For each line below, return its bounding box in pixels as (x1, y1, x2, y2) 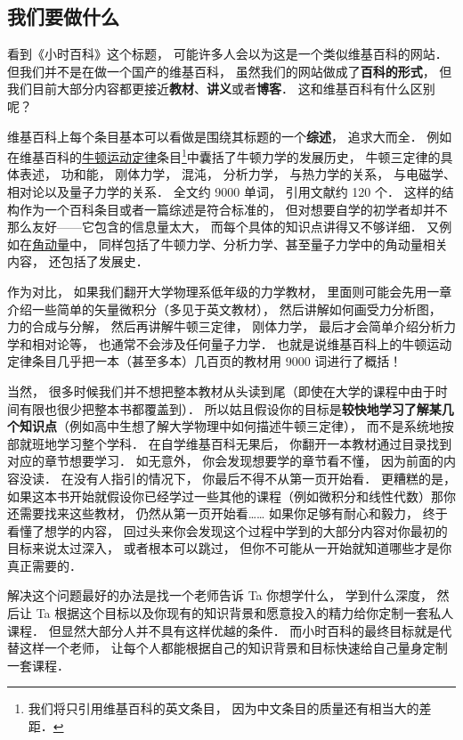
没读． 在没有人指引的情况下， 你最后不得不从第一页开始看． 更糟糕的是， (19, 468, 456, 487)
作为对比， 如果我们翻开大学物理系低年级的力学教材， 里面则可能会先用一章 (7, 281, 452, 300)
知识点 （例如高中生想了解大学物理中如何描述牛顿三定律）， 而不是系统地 (19, 417, 442, 435)
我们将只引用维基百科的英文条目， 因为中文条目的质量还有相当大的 (28, 699, 419, 718)
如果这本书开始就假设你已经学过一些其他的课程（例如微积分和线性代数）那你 (7, 486, 456, 505)
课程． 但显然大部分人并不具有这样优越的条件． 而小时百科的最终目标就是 (7, 621, 440, 639)
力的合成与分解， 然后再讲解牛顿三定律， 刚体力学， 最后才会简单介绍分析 (7, 317, 443, 336)
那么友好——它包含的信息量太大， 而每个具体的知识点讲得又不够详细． (7, 217, 423, 236)
